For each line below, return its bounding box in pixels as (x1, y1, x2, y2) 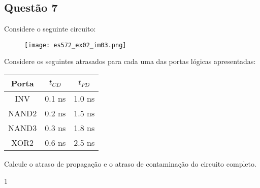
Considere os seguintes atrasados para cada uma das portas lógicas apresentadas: (4, 56, 256, 67)
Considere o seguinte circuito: (4, 23, 96, 34)
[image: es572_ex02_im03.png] (24, 41, 126, 49)
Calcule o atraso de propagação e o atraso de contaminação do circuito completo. (4, 159, 256, 169)
